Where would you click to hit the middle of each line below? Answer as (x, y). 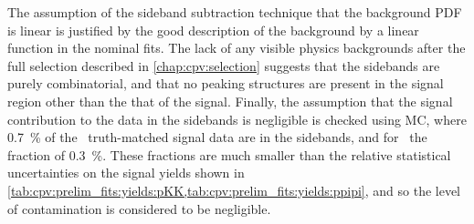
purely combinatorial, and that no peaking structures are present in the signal (226, 83)
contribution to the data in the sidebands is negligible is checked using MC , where (237, 119)
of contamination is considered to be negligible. (139, 208)
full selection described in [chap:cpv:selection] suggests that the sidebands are (224, 65)
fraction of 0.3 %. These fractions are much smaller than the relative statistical (229, 154)
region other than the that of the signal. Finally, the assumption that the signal (230, 101)
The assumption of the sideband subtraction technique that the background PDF (235, 12)
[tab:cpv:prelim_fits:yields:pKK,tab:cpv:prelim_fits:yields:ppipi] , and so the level (234, 190)
